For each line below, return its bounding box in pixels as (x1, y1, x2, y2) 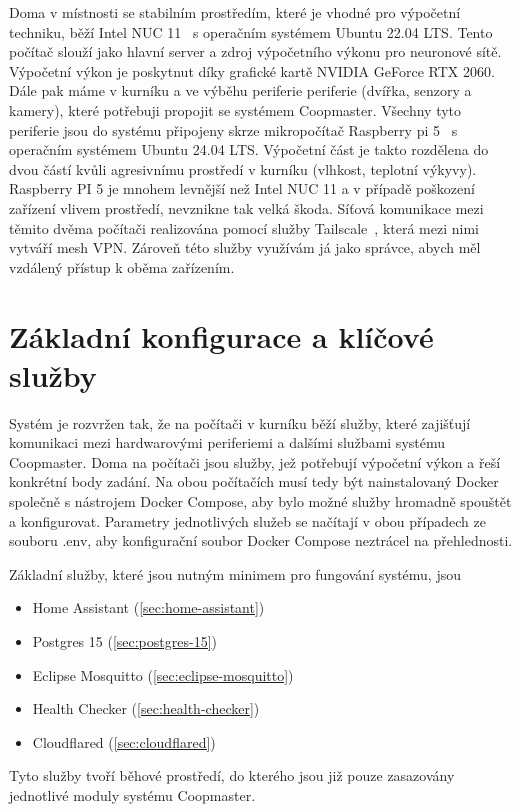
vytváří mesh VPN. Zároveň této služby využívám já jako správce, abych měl (9, 237, 481, 258)
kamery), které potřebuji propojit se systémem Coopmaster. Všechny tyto (9, 99, 462, 120)
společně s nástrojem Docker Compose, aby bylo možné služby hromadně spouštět (9, 491, 512, 511)
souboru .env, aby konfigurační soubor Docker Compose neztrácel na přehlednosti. (9, 530, 513, 551)
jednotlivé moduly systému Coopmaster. (9, 784, 256, 805)
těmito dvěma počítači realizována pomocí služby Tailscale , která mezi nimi (9, 217, 479, 238)
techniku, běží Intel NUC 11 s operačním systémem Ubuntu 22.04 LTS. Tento (9, 21, 493, 42)
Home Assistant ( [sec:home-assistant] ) (32, 597, 265, 618)
